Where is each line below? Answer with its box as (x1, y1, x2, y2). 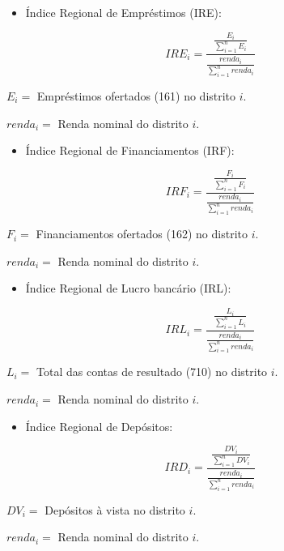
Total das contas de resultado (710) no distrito (36, 363, 268, 380)
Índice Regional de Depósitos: (25, 417, 173, 434)
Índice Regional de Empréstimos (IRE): (25, 4, 222, 20)
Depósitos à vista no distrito (45, 501, 185, 518)
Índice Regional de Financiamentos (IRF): (25, 142, 235, 159)
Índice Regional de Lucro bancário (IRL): (25, 280, 231, 297)
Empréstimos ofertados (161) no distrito (36, 88, 236, 105)
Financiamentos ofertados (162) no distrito (36, 225, 248, 242)
